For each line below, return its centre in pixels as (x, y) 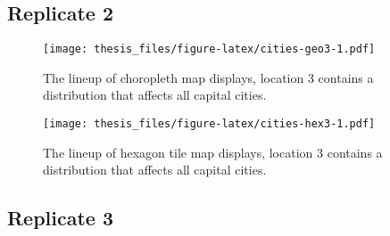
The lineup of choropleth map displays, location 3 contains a (208, 77)
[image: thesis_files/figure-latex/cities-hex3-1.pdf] (209, 124)
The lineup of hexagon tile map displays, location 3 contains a (213, 152)
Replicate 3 (61, 218)
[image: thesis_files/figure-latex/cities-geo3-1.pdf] (209, 49)
